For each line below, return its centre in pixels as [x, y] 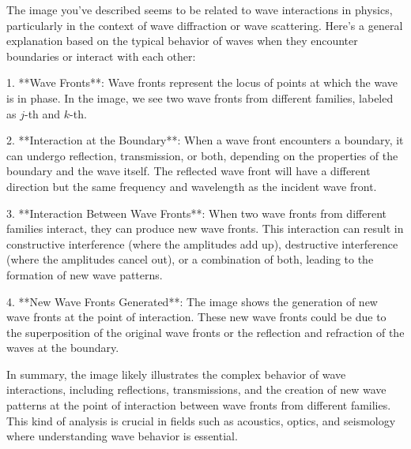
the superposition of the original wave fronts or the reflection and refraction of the [205, 332]
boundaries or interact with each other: [101, 56]
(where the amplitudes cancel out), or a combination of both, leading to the [190, 259]
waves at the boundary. [63, 348]
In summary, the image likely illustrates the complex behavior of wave [176, 374]
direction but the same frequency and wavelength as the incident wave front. [192, 186]
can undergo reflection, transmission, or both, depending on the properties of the [202, 155]
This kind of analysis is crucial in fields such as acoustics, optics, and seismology [201, 420]
